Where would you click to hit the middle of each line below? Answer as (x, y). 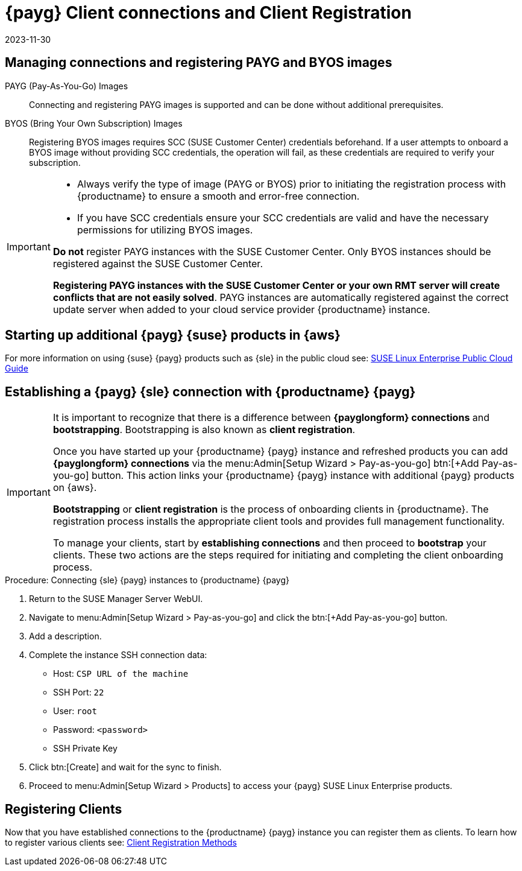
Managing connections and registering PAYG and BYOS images (199, 63)
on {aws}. (75, 488)
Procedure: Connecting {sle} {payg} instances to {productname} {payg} (147, 580)
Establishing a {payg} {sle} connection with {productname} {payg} (210, 391)
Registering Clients (64, 809)
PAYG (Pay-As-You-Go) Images (67, 86)
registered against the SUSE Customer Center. (158, 263)
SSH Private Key (85, 749)
